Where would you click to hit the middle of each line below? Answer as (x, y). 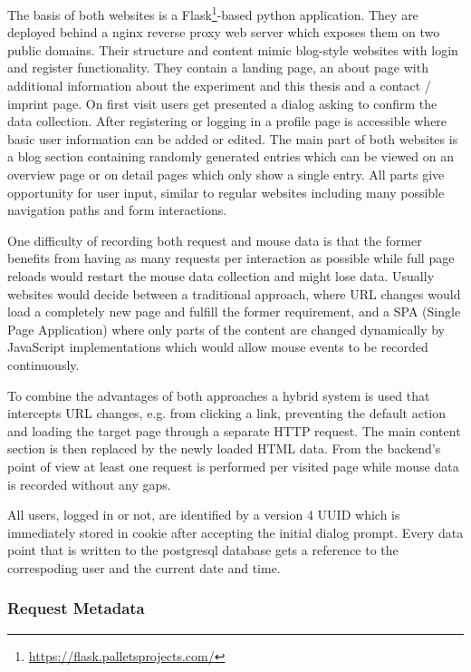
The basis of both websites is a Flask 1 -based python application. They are (213, 13)
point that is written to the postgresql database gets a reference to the (203, 550)
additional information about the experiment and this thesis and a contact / (219, 86)
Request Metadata (76, 608)
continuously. (43, 364)
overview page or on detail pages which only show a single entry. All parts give (226, 174)
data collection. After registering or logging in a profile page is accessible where (227, 121)
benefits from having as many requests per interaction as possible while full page (231, 258)
